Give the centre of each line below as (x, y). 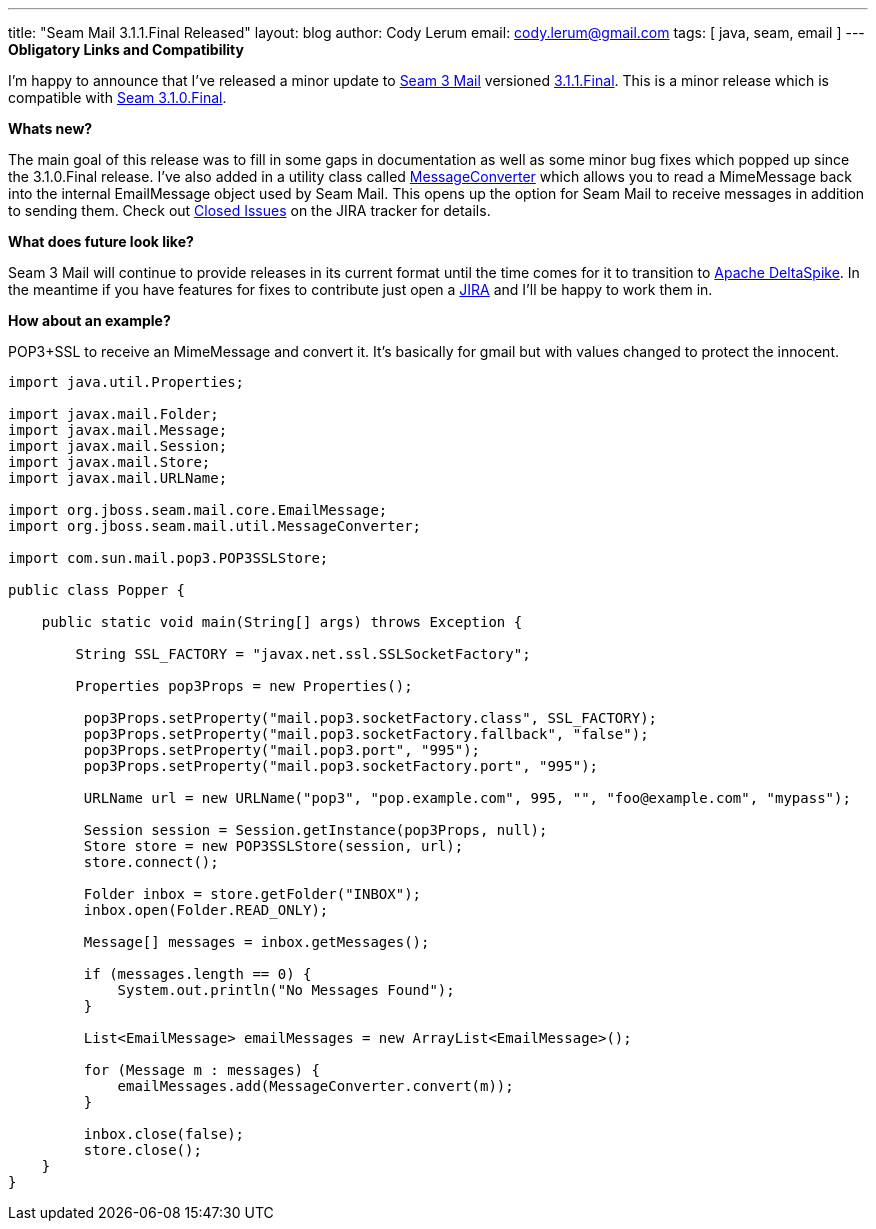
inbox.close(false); (164, 1134)
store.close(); (142, 1150)
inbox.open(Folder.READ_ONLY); (206, 910)
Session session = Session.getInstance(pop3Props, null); (315, 830)
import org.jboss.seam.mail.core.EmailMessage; (198, 510)
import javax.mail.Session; (118, 446)
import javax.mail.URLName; (118, 478)
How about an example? (89, 320)
